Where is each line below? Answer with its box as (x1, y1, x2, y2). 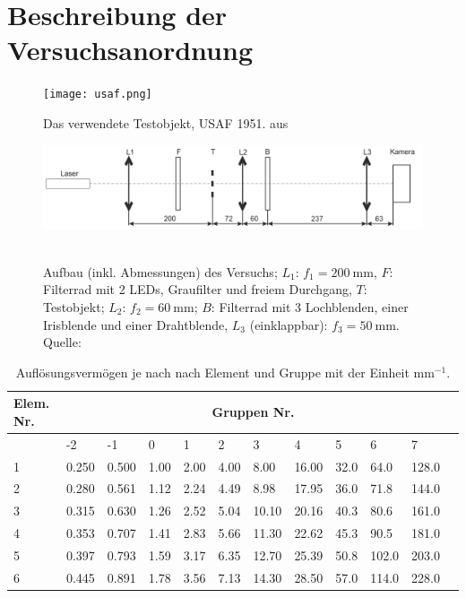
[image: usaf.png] (43, 88, 152, 101)
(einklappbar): (249, 315, 328, 334)
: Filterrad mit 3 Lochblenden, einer (211, 297, 409, 316)
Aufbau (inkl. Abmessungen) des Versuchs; (43, 262, 278, 281)
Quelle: (43, 333, 82, 351)
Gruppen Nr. (211, 403, 295, 421)
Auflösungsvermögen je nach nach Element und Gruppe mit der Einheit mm (15, 362, 435, 381)
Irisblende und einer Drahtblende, (43, 315, 229, 334)
